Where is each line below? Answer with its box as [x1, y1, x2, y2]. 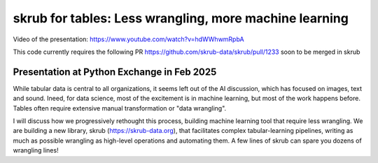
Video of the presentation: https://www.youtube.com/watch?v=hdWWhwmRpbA [13, 35, 244, 43]
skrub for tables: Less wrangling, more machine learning [13, 10, 349, 26]
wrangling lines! [13, 146, 59, 155]
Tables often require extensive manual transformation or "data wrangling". [13, 104, 227, 112]
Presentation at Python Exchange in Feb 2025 [13, 66, 217, 78]
